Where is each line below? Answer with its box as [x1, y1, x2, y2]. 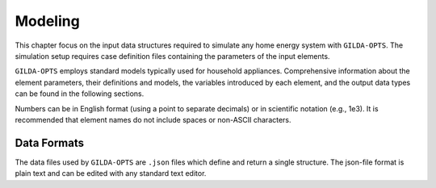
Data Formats [15, 136, 85, 149]
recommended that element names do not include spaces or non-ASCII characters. [15, 115, 291, 124]
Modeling [15, 12, 80, 30]
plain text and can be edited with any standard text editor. [15, 169, 207, 178]
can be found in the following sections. [15, 89, 145, 98]
